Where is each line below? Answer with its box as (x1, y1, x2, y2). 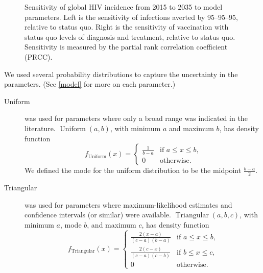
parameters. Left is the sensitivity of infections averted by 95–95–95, (25, 11, 238, 22)
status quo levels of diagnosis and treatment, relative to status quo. (25, 31, 235, 42)
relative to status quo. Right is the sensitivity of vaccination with (25, 21, 229, 32)
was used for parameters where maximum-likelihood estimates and (25, 199, 232, 210)
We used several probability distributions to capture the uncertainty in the (4, 68, 238, 79)
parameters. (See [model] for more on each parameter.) (4, 79, 176, 89)
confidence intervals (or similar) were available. (25, 209, 171, 220)
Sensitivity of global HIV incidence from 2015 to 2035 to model (25, 2, 223, 12)
